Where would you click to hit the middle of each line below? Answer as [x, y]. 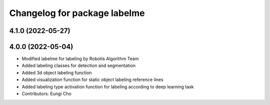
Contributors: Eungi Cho [47, 94]
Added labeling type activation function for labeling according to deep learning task [108, 86]
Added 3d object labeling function [57, 72]
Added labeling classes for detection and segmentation [79, 65]
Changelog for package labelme [77, 13]
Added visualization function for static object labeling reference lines [92, 79]
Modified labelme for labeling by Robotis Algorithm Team [80, 59]
